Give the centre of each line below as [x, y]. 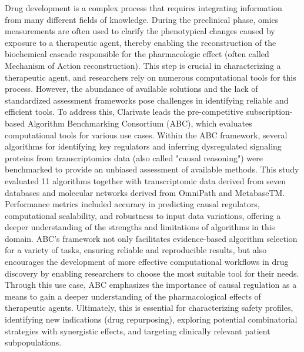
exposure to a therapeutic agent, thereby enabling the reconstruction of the [141, 42]
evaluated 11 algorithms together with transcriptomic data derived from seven [146, 180]
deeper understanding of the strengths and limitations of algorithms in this [140, 227]
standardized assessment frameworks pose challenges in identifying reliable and [147, 100]
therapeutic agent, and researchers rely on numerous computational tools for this [151, 77]
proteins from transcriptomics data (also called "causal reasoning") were [134, 157]
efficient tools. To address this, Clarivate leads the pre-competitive [124, 112]
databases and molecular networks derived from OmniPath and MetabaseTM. [145, 192]
